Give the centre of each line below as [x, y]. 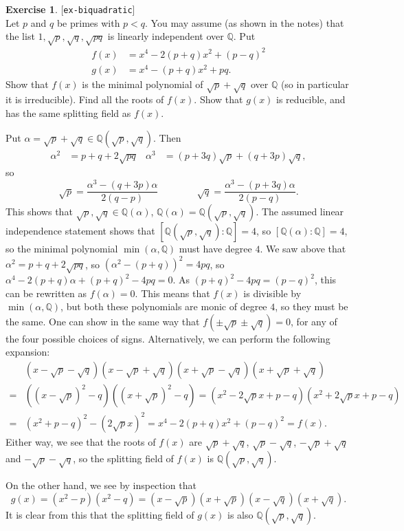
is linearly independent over [166, 36]
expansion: [28, 352]
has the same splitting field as [68, 113]
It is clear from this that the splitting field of [100, 514]
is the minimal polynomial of [143, 84]
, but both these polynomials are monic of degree [164, 306]
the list [20, 36]
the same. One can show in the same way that [103, 321]
